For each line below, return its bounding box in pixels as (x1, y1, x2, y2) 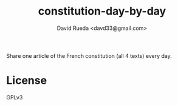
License (6, 74, 47, 88)
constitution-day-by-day (38, 4, 166, 18)
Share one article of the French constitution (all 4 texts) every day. (6, 52, 172, 59)
